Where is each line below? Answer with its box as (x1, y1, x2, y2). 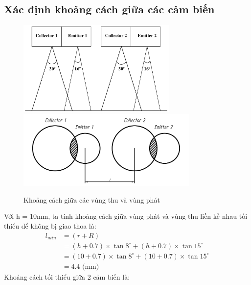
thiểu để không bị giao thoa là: (4, 220, 96, 231)
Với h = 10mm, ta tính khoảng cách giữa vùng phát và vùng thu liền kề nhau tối (4, 211, 248, 221)
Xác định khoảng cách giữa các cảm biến (4, 1, 215, 17)
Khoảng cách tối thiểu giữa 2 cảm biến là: (4, 271, 130, 282)
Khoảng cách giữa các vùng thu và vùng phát (23, 194, 160, 205)
